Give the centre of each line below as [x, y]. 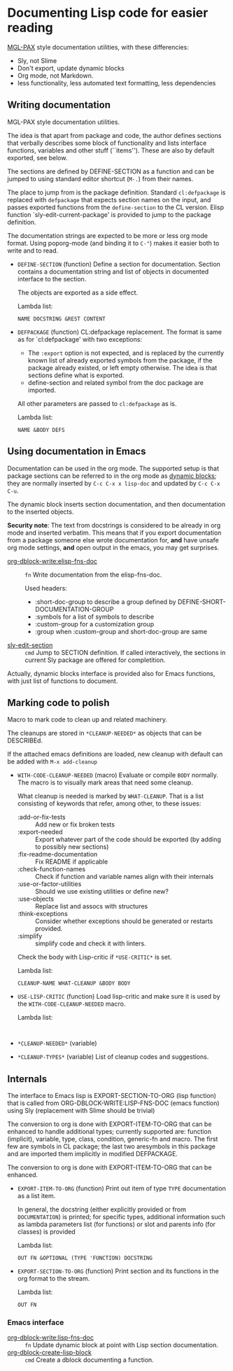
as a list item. [36, 1196]
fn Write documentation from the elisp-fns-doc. [93, 575]
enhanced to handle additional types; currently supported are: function [110, 1132]
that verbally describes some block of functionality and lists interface [107, 143]
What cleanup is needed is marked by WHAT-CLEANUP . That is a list [111, 796]
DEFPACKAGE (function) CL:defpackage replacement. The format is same [120, 332]
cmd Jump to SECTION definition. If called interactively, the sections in [125, 652]
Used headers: [46, 588]
